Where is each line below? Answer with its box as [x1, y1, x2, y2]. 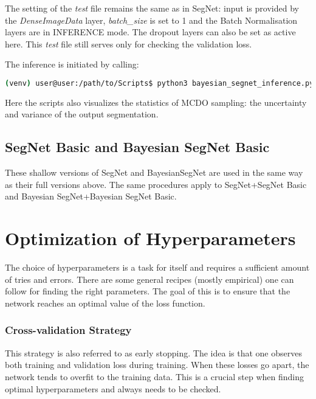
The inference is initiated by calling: [5, 58, 139, 71]
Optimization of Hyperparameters [5, 226, 296, 251]
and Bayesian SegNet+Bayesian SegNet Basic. [5, 190, 177, 203]
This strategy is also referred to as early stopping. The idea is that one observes [5, 346, 302, 359]
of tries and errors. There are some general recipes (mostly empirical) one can [5, 272, 294, 285]
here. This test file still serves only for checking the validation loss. [5, 37, 252, 50]
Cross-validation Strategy [5, 322, 132, 338]
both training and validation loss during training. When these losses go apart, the [5, 358, 309, 371]
